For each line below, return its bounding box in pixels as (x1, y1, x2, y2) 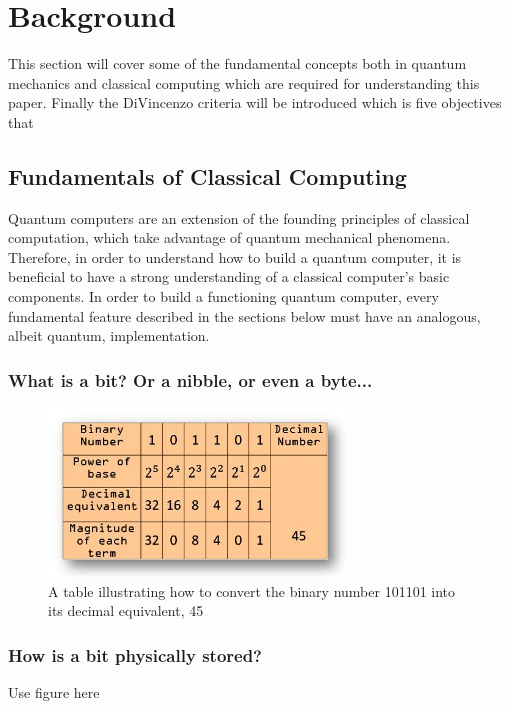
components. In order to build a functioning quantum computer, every (8, 286, 439, 307)
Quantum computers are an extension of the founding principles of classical (8, 207, 470, 228)
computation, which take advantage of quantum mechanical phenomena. (8, 227, 451, 248)
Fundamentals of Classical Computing (8, 160, 407, 191)
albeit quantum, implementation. (8, 325, 210, 346)
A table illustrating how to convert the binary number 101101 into (48, 580, 456, 601)
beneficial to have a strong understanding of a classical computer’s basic (8, 266, 450, 287)
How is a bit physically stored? (8, 642, 262, 667)
